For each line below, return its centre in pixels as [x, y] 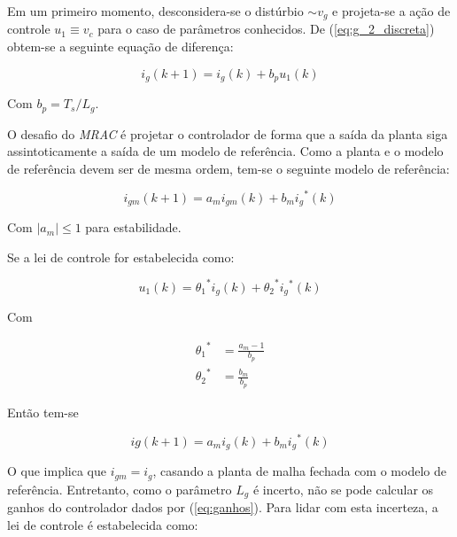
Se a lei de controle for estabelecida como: [121, 257]
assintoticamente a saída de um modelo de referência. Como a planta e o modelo [225, 151]
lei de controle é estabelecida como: [103, 524]
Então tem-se [43, 412]
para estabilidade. [133, 227]
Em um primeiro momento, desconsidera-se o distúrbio [155, 11]
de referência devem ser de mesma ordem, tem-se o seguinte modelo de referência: [228, 168]
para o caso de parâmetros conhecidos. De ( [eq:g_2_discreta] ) [266, 29]
